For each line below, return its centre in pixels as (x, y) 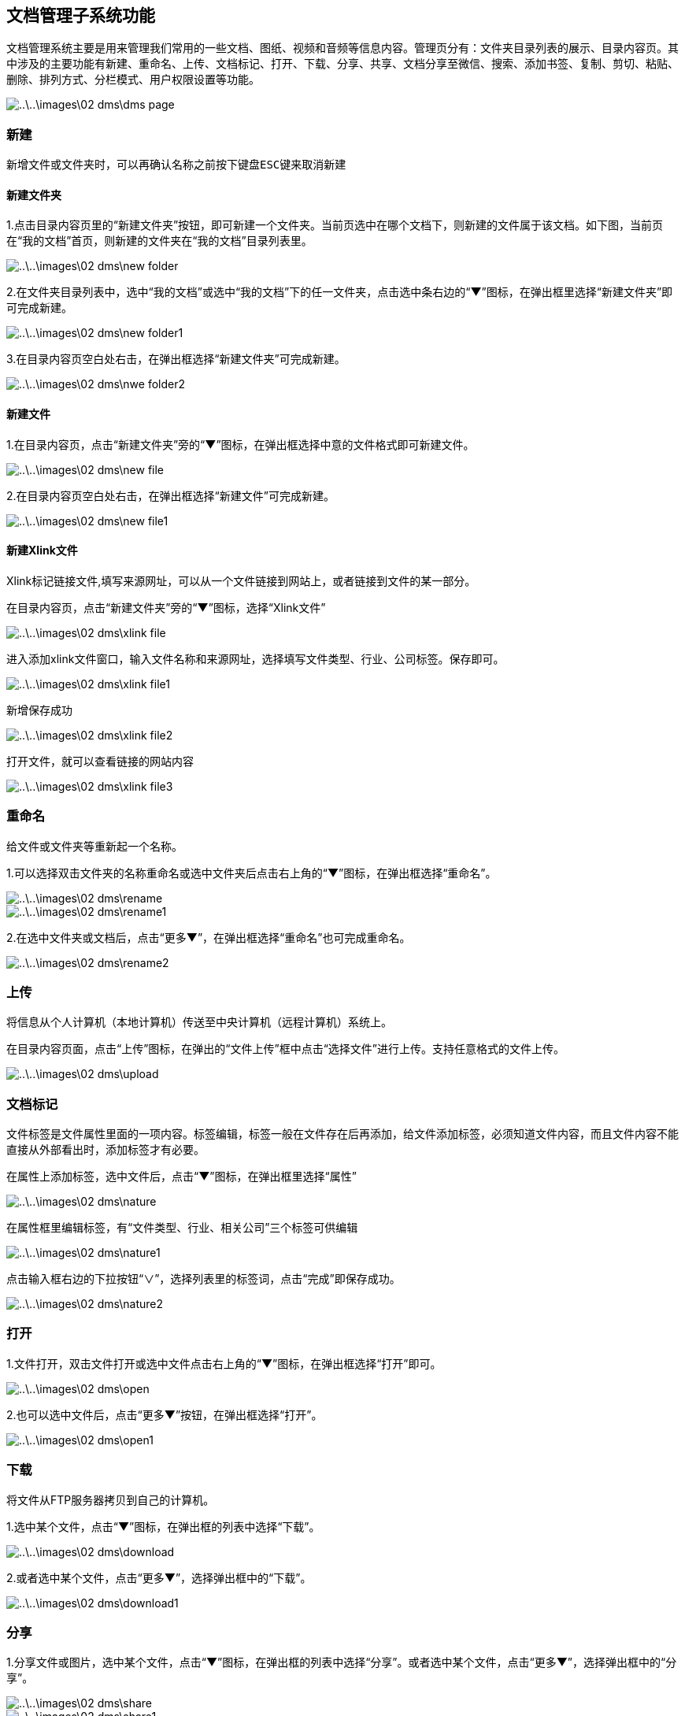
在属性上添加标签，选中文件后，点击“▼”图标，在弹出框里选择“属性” (181, 1177)
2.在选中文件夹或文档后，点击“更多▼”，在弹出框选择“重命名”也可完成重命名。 (209, 937)
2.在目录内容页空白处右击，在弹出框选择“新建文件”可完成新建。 (170, 495)
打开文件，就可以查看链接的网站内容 (100, 761)
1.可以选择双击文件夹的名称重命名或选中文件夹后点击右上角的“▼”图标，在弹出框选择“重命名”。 (252, 873)
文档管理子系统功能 (81, 15)
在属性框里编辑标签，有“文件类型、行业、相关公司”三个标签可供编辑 (182, 1228)
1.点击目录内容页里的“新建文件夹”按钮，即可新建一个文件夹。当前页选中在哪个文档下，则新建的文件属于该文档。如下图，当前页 (335, 225)
